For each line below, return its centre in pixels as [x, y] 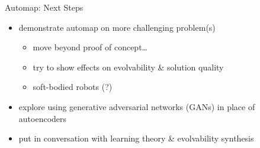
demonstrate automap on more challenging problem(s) [117, 27]
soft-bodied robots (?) [73, 87]
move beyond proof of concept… [90, 47]
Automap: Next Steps [44, 7]
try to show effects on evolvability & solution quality [128, 67]
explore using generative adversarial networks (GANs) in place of [137, 106]
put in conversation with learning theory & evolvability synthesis [136, 138]
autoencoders [43, 118]
